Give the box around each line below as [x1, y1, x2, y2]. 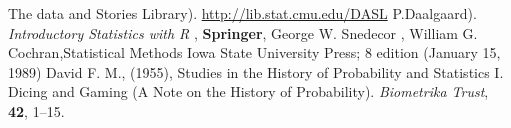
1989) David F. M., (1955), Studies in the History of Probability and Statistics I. [8, 61, 504, 82]
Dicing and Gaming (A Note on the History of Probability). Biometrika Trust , [8, 81, 489, 102]
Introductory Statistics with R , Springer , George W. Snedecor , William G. [8, 22, 478, 43]
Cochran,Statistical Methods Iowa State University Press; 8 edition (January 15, [8, 42, 501, 63]
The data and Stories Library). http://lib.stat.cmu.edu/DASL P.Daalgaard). [8, 3, 477, 23]
